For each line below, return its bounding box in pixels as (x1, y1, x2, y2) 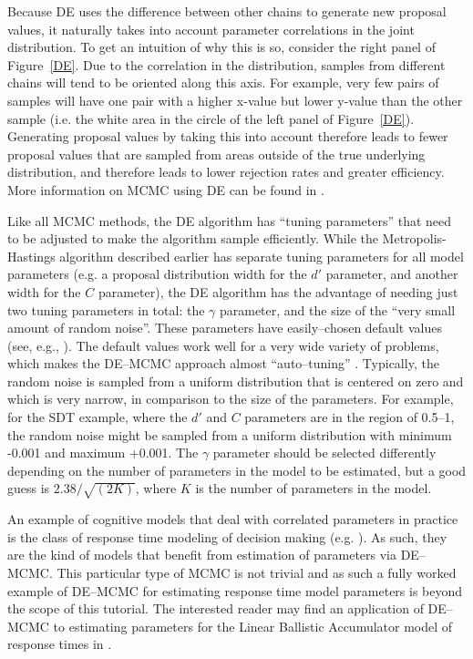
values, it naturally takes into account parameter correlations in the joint (7, 19, 415, 38)
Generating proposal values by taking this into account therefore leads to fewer (7, 127, 448, 146)
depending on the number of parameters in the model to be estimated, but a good (7, 460, 467, 479)
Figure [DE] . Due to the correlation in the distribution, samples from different (7, 55, 446, 74)
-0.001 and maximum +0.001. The (7, 443, 199, 462)
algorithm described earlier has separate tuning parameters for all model (59, 246, 464, 265)
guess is (7, 479, 50, 498)
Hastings (7, 246, 56, 265)
